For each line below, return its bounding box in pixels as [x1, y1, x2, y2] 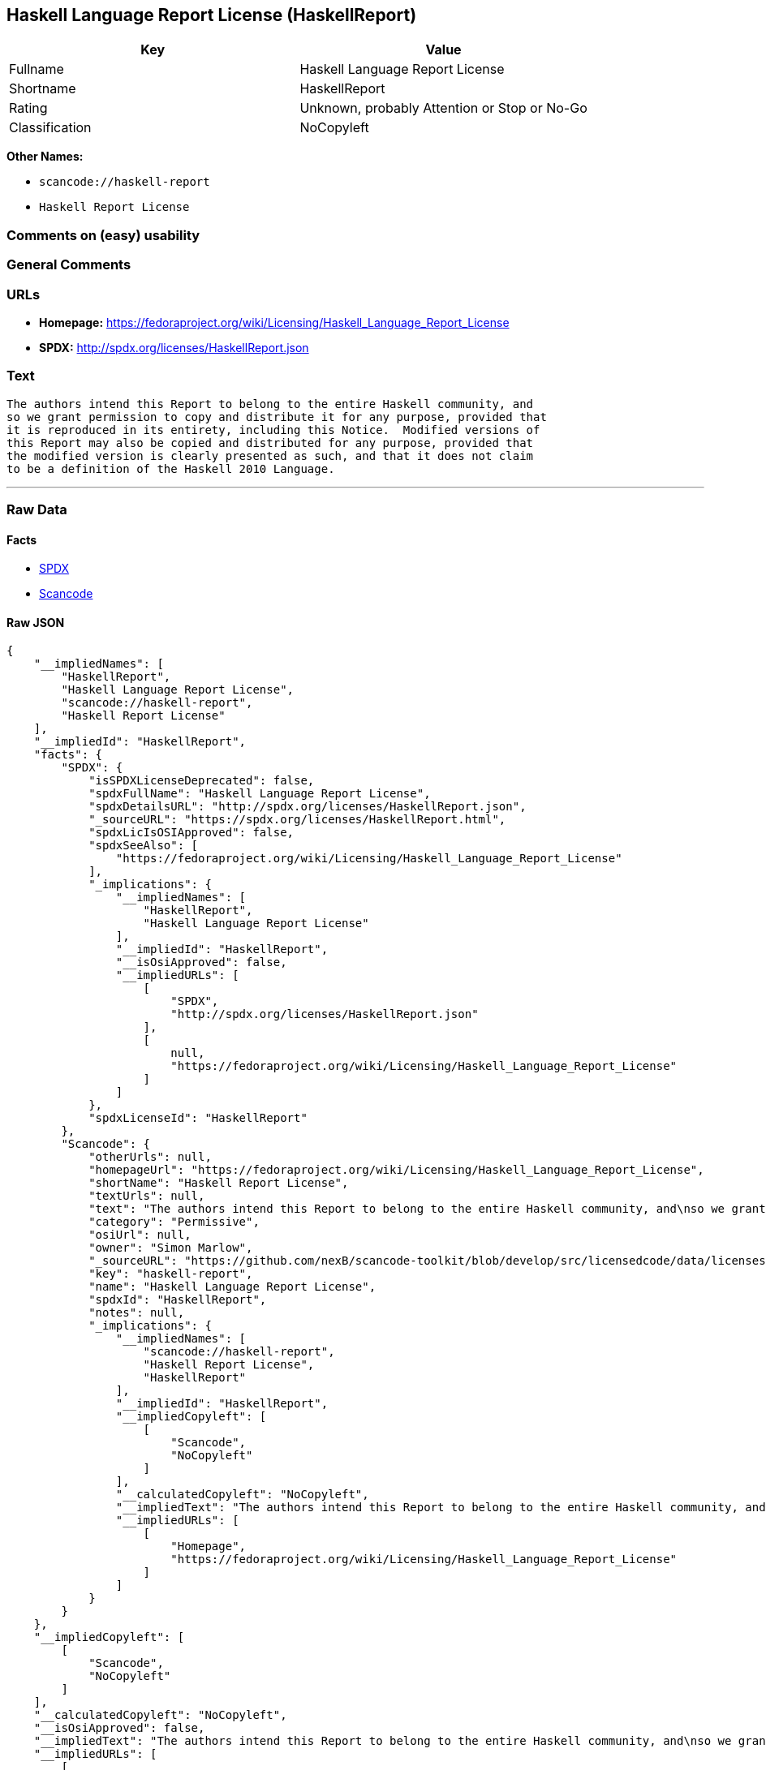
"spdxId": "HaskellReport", [88, 1293, 267, 1307]
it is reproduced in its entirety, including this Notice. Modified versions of [6, 423, 540, 436]
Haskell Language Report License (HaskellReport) [6, 5, 417, 25]
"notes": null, [88, 1306, 185, 1320]
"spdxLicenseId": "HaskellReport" [88, 1111, 308, 1125]
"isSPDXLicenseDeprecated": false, [88, 774, 315, 788]
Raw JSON [6, 615, 65, 629]
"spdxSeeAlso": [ [88, 839, 199, 853]
